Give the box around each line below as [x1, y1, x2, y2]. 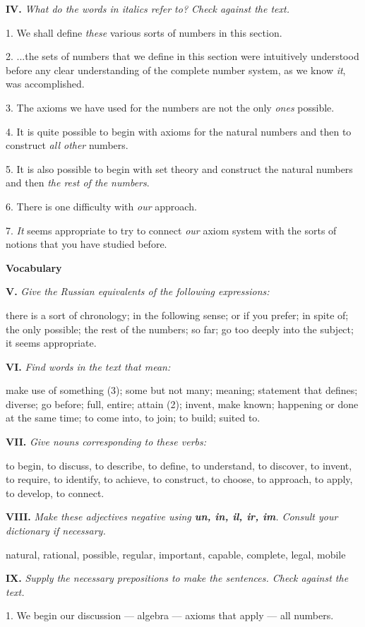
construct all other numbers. [6, 138, 128, 153]
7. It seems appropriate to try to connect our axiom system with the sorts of [6, 222, 337, 237]
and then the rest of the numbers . [6, 175, 150, 190]
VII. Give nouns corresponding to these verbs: [6, 434, 207, 449]
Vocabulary [6, 260, 62, 275]
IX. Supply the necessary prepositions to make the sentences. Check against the [6, 571, 349, 585]
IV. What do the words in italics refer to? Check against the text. [6, 1, 289, 16]
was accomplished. [6, 76, 85, 91]
